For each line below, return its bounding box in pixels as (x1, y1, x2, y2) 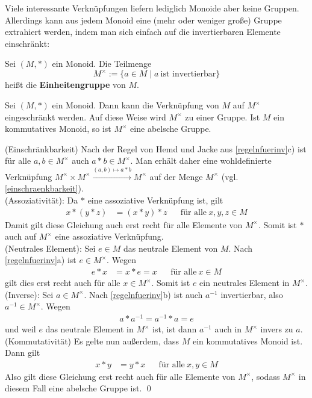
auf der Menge (149, 170, 203, 182)
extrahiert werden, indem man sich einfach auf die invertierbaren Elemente (5, 25, 281, 38)
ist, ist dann (152, 323, 197, 335)
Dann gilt (5, 346, 40, 359)
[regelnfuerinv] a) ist (5, 253, 76, 266)
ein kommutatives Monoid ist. (192, 334, 303, 347)
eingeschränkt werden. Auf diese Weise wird (5, 110, 166, 123)
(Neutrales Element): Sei (5, 241, 96, 254)
